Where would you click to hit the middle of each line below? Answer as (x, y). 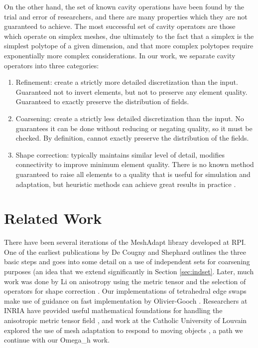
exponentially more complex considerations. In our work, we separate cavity (120, 55)
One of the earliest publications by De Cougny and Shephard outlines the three (125, 252)
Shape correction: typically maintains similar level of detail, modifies (120, 154)
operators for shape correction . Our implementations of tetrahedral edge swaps (125, 291)
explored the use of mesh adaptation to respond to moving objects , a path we (124, 330)
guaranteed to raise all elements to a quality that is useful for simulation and (133, 174)
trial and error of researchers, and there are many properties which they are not (126, 16)
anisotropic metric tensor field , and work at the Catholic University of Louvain (126, 320)
